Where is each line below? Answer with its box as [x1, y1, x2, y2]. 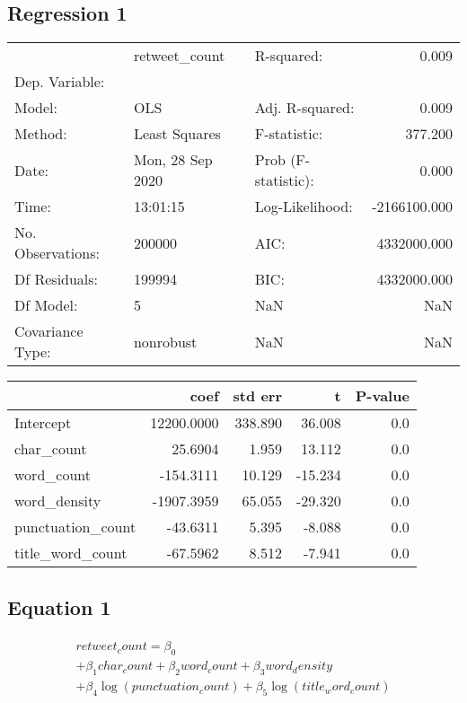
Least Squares [133, 123, 221, 145]
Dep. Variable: [14, 71, 105, 92]
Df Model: [14, 294, 78, 316]
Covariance [14, 321, 84, 342]
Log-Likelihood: [254, 196, 353, 217]
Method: [14, 123, 67, 145]
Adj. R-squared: [254, 97, 355, 119]
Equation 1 [7, 593, 111, 620]
